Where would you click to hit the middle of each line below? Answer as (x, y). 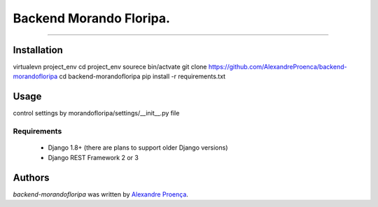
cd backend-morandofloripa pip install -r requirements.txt (142, 76)
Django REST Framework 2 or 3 (93, 157)
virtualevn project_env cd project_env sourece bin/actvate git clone (110, 67)
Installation (38, 50)
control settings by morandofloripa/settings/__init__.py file (96, 113)
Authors (31, 177)
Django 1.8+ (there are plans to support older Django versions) (138, 148)
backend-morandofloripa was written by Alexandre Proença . (101, 194)
